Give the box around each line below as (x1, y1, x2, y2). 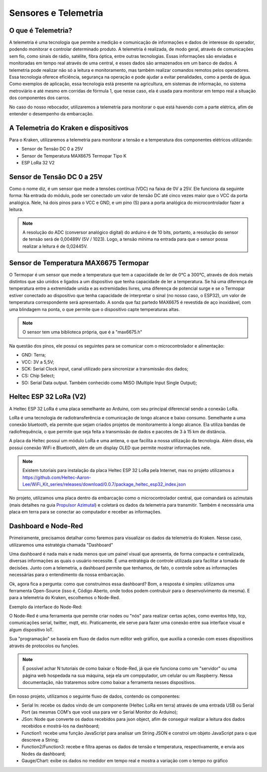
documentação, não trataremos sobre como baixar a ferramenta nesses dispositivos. (22, 679, 196, 685)
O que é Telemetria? (9, 26, 73, 35)
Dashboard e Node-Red (9, 522, 84, 530)
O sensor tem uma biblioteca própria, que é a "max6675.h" (22, 329, 143, 335)
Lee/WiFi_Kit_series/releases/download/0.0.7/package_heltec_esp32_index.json (22, 481, 186, 487)
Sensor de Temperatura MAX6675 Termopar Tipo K (21, 153, 127, 158)
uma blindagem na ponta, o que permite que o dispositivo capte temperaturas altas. (9, 306, 180, 312)
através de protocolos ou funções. (9, 643, 79, 649)
